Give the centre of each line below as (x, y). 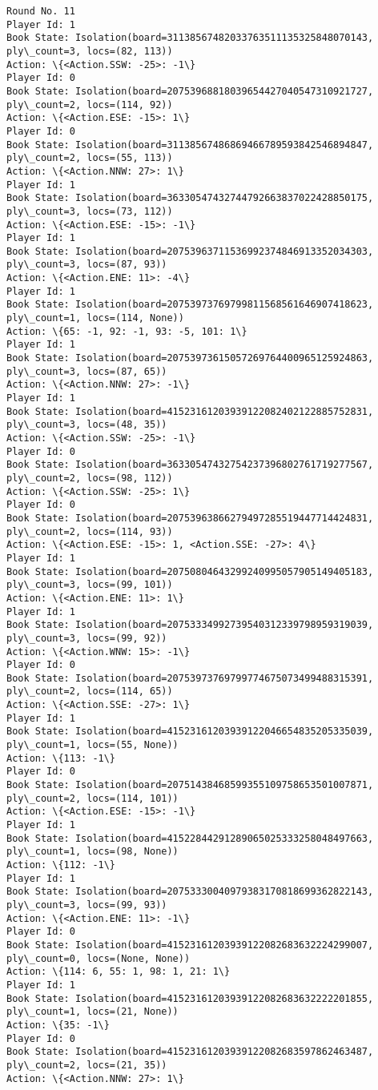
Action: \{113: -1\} (61, 758)
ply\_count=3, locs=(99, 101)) (90, 585)
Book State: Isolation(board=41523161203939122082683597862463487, (190, 1052)
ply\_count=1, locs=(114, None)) (95, 318)
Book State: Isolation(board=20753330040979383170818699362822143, (190, 892)
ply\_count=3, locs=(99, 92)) (87, 638)
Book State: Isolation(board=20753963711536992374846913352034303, (190, 251)
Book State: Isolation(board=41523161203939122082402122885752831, (190, 411)
